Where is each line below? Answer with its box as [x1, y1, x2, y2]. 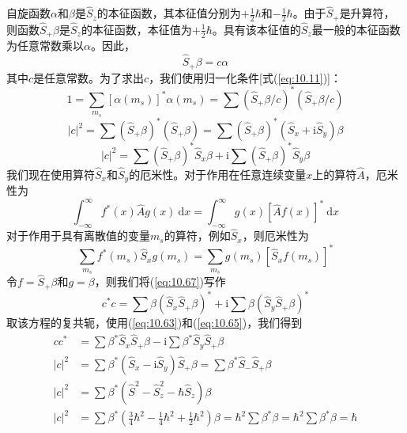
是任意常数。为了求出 [33, 69, 145, 85]
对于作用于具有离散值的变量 [6, 227, 150, 244]
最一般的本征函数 [311, 21, 401, 37]
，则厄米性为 [242, 227, 309, 244]
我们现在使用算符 [6, 165, 95, 182]
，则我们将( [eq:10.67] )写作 [94, 273, 226, 290]
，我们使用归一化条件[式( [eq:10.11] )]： [149, 69, 341, 85]
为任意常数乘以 [6, 37, 84, 54]
